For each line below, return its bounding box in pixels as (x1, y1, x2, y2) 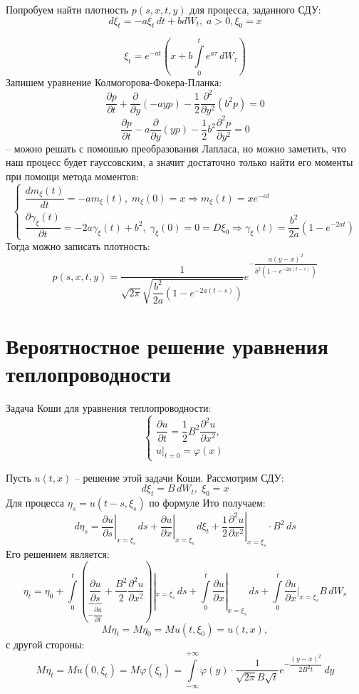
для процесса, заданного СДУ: (189, 2, 321, 16)
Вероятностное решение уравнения (6, 331, 328, 360)
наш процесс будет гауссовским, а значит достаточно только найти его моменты (6, 155, 353, 170)
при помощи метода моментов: (6, 168, 139, 183)
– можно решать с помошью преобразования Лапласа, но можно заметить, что (6, 140, 346, 155)
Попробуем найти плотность (6, 2, 129, 16)
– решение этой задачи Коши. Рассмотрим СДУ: (74, 470, 284, 485)
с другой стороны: (6, 636, 85, 651)
